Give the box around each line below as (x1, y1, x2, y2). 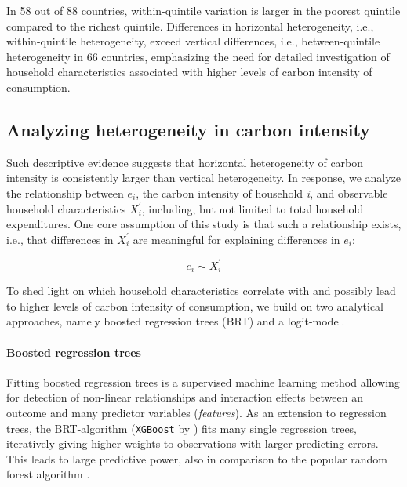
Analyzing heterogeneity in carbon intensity (6, 117, 370, 141)
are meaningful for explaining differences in (133, 231, 340, 247)
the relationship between (6, 184, 124, 201)
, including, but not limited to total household (141, 200, 364, 216)
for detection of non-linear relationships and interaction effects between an (6, 389, 363, 405)
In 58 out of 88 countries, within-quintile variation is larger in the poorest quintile (6, 2, 401, 18)
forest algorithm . (6, 466, 90, 482)
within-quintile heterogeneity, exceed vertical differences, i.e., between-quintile (6, 33, 380, 49)
